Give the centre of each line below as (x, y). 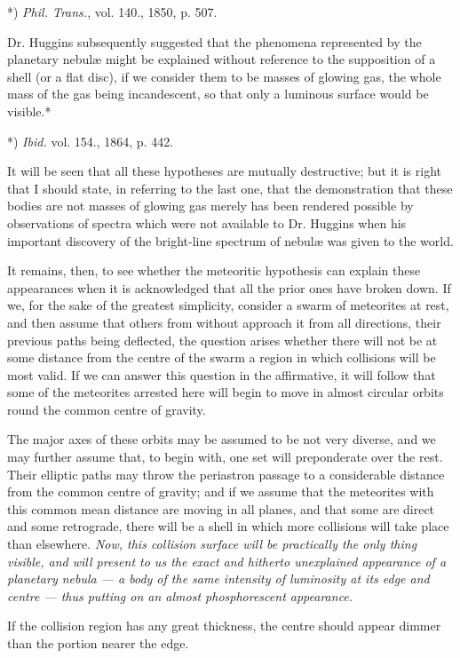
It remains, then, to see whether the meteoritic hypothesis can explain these (214, 270)
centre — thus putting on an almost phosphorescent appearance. (180, 595)
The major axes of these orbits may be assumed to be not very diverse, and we (222, 439)
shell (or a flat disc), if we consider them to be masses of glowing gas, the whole (224, 76)
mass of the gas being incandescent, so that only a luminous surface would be (218, 94)
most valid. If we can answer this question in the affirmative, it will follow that (222, 374)
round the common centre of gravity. (107, 409)
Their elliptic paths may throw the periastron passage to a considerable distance (226, 474)
